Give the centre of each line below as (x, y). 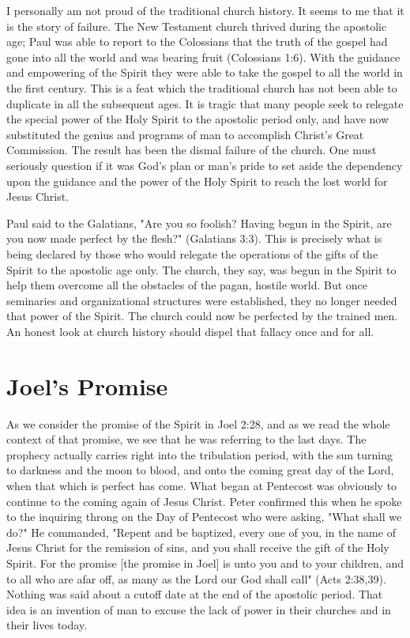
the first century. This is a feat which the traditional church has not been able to (202, 87)
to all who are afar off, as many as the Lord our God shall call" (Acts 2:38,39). (196, 578)
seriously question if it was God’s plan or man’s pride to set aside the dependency (205, 165)
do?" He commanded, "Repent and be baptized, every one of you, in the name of (201, 532)
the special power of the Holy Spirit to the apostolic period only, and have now (198, 119)
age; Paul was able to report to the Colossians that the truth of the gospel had (197, 42)
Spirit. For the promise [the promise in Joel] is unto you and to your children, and (205, 562)
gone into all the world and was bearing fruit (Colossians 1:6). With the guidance (203, 57)
